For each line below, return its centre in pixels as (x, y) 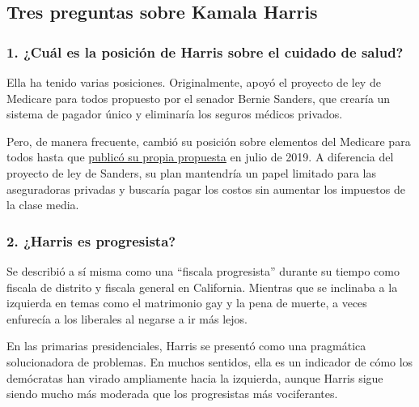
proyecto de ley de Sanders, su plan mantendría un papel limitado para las (191, 172)
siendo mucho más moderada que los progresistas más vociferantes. (172, 394)
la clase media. (43, 205)
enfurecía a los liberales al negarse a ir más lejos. (127, 318)
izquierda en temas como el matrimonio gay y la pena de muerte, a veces (187, 303)
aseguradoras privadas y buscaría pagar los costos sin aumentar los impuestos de (206, 189)
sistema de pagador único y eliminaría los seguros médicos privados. (175, 114)
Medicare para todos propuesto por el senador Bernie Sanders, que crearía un (199, 98)
